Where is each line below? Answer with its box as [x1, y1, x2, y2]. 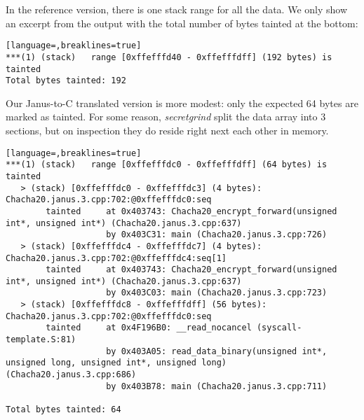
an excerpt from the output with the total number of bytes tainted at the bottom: [6, 15, 358, 30]
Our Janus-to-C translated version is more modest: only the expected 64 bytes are [6, 95, 358, 110]
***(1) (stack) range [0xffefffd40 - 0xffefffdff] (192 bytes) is [6, 52, 332, 62]
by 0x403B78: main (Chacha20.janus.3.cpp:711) [106, 381, 328, 391]
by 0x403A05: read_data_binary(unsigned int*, [106, 346, 328, 356]
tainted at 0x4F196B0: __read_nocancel [46, 323, 252, 333]
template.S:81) [6, 335, 76, 345]
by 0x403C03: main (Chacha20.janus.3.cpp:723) [106, 288, 328, 298]
